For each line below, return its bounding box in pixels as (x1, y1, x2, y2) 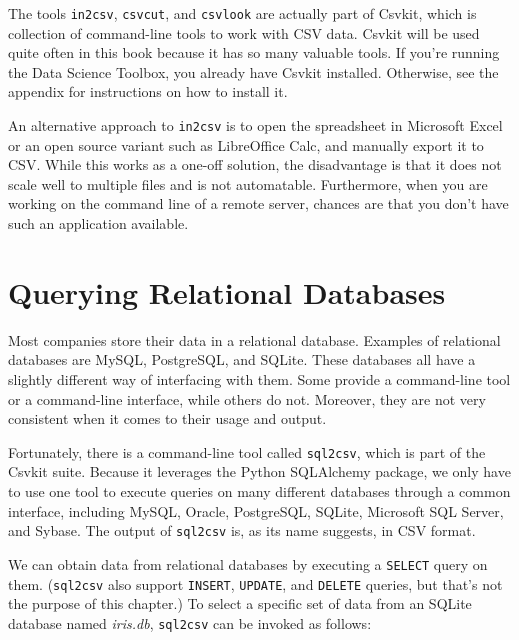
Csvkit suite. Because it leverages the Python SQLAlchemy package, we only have (8, 461, 511, 482)
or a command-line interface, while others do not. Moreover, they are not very (8, 388, 486, 409)
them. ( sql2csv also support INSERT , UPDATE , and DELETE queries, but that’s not (8, 573, 503, 594)
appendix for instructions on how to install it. (8, 81, 288, 102)
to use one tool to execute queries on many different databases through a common (8, 481, 511, 501)
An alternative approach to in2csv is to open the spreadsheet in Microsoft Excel (8, 115, 503, 136)
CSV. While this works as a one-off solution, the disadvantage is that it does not (8, 154, 502, 175)
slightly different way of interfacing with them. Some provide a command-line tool (8, 368, 511, 389)
